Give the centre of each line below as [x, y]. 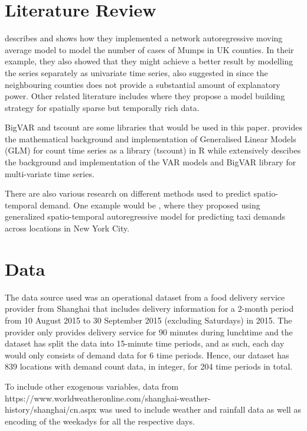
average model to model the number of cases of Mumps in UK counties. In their [149, 49]
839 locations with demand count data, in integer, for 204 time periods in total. [149, 366]
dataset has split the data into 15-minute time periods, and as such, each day [145, 343]
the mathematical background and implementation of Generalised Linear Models [151, 138]
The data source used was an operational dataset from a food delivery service [145, 297]
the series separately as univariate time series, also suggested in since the [136, 72]
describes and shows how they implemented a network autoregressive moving [144, 38]
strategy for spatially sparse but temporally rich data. [102, 107]
